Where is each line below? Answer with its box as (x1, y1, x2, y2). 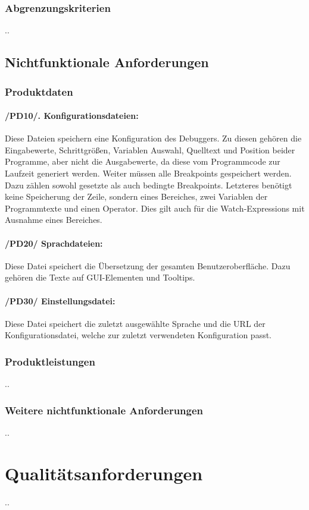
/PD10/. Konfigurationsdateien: (5, 109, 139, 122)
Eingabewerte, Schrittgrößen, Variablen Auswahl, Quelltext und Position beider (5, 143, 295, 156)
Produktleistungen (5, 354, 95, 369)
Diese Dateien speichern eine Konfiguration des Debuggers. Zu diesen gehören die (5, 132, 302, 144)
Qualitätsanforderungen (5, 461, 203, 485)
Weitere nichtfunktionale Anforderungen (5, 402, 204, 417)
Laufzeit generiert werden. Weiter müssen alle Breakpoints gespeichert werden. (5, 167, 292, 180)
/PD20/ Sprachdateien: (5, 237, 103, 249)
